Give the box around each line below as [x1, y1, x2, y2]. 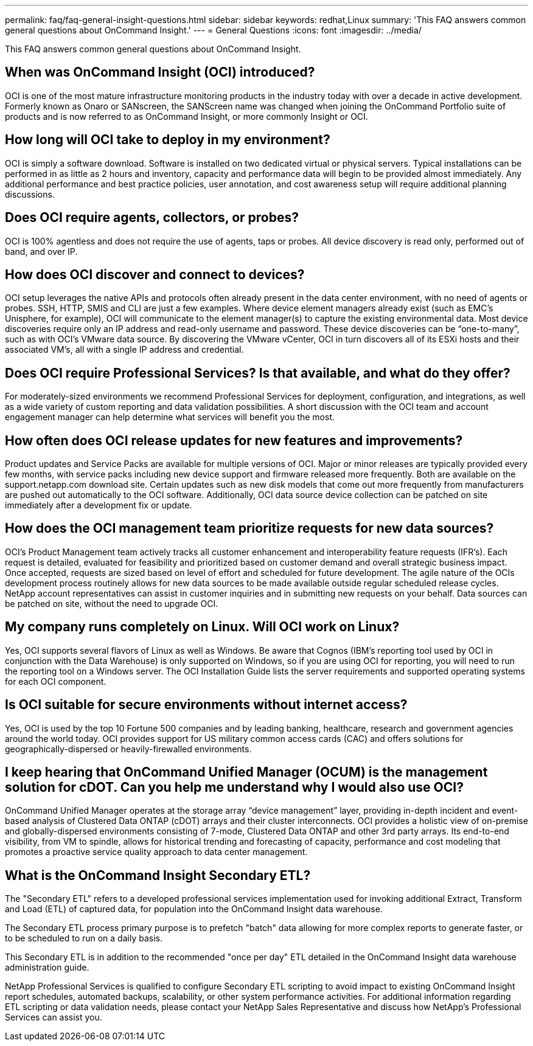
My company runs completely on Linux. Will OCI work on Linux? [5, 619, 400, 635]
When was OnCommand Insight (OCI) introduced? [5, 64, 315, 80]
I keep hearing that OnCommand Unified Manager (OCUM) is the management [5, 764, 488, 780]
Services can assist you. [5, 1012, 102, 1023]
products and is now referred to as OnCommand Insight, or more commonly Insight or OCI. [5, 111, 368, 122]
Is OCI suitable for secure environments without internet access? [5, 697, 408, 713]
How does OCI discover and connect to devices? [5, 266, 305, 282]
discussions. [5, 189, 55, 199]
